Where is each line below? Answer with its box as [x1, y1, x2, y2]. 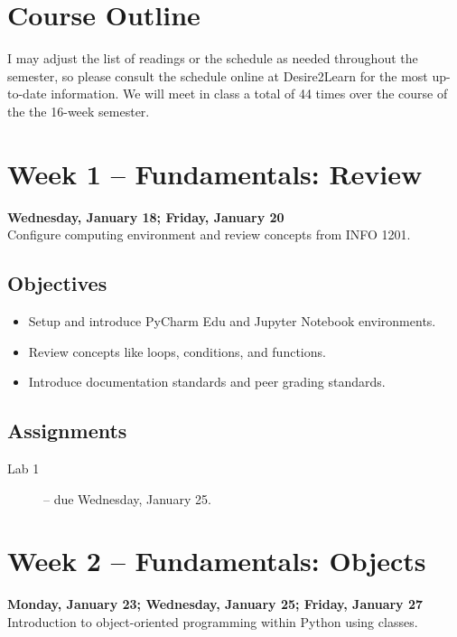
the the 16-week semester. [7, 101, 150, 120]
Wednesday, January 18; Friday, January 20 [7, 207, 284, 226]
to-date [7, 84, 47, 103]
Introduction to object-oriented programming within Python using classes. [7, 612, 418, 631]
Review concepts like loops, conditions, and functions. [28, 342, 326, 361]
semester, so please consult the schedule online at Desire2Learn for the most [7, 66, 428, 85]
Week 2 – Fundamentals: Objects [7, 542, 426, 579]
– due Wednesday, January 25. [43, 489, 211, 508]
